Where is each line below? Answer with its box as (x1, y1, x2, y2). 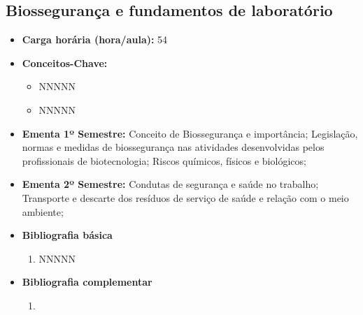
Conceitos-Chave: (22, 55, 108, 70)
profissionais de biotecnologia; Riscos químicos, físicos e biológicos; (22, 153, 306, 168)
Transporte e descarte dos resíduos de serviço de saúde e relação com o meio (22, 190, 349, 205)
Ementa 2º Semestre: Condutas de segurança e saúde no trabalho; (22, 177, 319, 191)
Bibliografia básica (22, 228, 113, 242)
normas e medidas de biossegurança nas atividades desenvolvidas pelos (22, 140, 325, 154)
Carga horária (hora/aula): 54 (22, 32, 168, 47)
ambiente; (22, 204, 64, 219)
